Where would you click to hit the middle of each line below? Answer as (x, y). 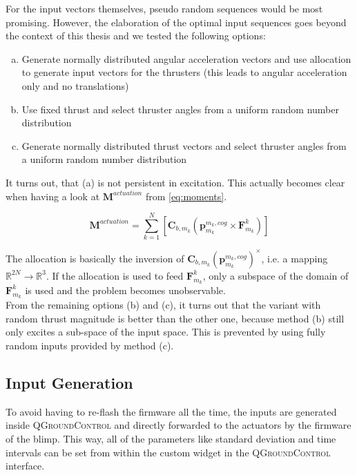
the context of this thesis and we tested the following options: (136, 36)
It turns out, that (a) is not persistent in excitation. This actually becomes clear (175, 182)
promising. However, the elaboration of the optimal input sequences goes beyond (176, 22)
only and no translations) (75, 85)
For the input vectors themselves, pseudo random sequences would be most (164, 8)
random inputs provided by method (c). (90, 345)
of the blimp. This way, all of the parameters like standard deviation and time (171, 438)
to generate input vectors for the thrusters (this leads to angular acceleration (184, 72)
